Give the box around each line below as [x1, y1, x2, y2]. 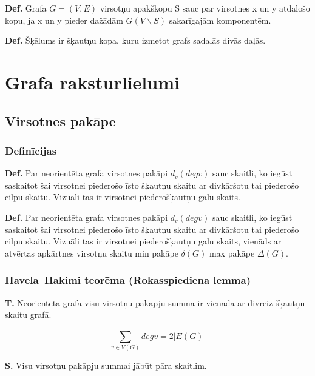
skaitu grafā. [5, 308, 52, 321]
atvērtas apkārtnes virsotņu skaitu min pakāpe [5, 246, 178, 259]
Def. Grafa [5, 2, 47, 14]
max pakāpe [209, 246, 255, 259]
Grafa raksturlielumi [5, 69, 180, 94]
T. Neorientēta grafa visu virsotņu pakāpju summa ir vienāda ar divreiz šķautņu [5, 296, 305, 309]
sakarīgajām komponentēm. [169, 13, 271, 26]
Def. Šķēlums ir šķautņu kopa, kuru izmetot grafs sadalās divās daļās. [5, 34, 266, 47]
